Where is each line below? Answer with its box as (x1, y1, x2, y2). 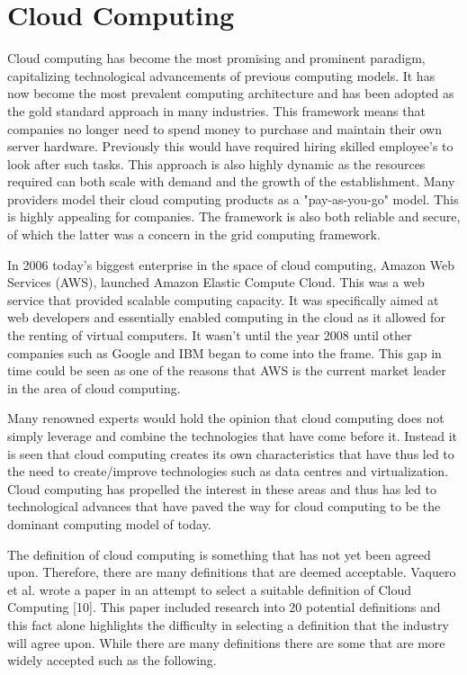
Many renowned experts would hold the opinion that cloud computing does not (7, 409, 445, 427)
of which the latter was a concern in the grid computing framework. (7, 225, 381, 244)
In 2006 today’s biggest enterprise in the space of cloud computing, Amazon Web (7, 255, 454, 274)
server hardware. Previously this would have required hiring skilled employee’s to (7, 137, 454, 156)
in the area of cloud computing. (7, 378, 181, 397)
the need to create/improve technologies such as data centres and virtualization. (7, 462, 449, 481)
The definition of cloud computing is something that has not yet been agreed (7, 544, 431, 563)
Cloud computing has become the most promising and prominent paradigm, (7, 49, 426, 67)
